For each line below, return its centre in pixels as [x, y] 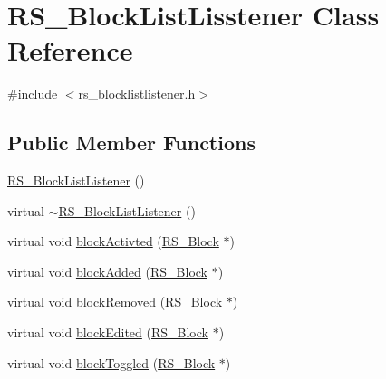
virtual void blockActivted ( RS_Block [113, 241]
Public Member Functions [131, 142]
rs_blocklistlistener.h [137, 94]
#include [33, 94]
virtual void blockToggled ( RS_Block [111, 362]
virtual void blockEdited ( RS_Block [108, 332]
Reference [70, 50]
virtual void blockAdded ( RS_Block [107, 271]
